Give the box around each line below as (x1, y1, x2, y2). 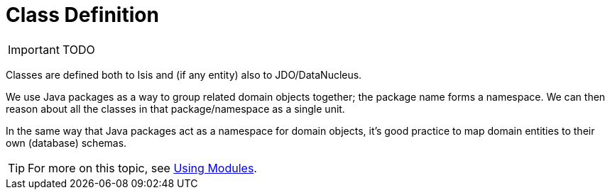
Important (8, 42, 60, 57)
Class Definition (6, 3, 159, 27)
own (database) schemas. (6, 136, 127, 149)
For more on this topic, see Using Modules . (28, 160, 257, 175)
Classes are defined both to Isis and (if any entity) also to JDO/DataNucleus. (6, 68, 362, 81)
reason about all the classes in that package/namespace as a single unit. (6, 102, 345, 115)
